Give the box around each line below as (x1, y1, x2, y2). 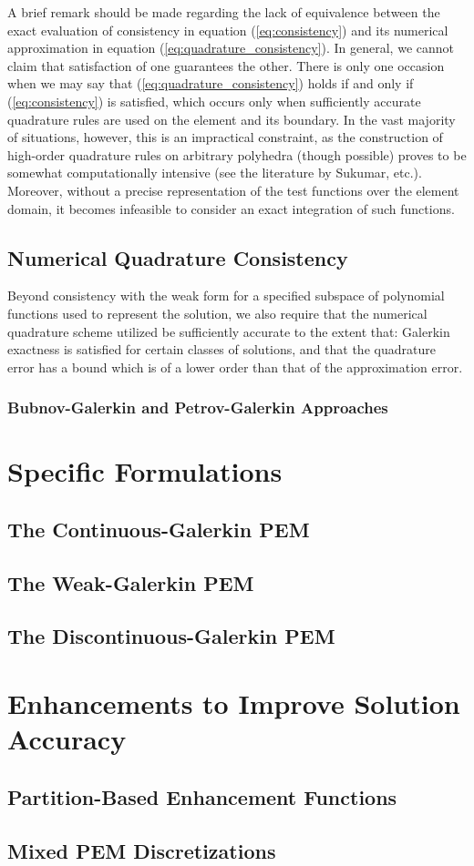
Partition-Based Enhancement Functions (7, 782, 397, 810)
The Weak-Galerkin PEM (7, 568, 254, 596)
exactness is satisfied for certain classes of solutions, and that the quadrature (7, 340, 436, 359)
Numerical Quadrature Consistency (7, 243, 348, 271)
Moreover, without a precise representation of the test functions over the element (7, 180, 459, 199)
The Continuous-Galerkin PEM (7, 515, 310, 543)
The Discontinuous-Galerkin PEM (7, 622, 335, 650)
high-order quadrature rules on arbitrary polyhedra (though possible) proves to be (7, 145, 467, 164)
